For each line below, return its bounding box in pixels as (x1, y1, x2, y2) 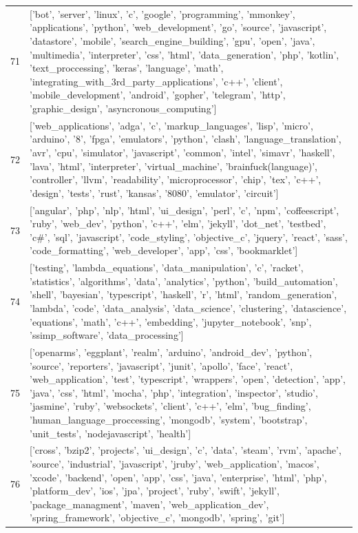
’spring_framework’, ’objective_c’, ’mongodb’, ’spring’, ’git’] (30, 510, 285, 525)
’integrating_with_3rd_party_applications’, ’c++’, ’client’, (30, 74, 283, 88)
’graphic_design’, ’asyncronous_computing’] (30, 101, 217, 115)
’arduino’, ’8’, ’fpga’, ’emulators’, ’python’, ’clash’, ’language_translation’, (30, 132, 341, 146)
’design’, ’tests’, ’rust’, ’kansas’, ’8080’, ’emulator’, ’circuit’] (30, 185, 279, 200)
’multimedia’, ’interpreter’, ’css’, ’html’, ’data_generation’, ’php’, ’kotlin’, (30, 47, 339, 61)
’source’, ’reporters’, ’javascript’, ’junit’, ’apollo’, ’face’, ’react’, (30, 358, 293, 373)
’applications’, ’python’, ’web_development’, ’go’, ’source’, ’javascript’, (30, 20, 327, 34)
